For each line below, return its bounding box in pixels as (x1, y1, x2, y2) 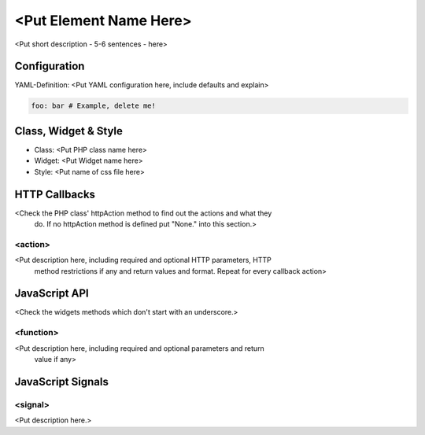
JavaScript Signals (14, 374, 109, 389)
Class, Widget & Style (14, 124, 124, 138)
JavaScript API (14, 287, 90, 300)
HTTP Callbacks (14, 187, 96, 201)
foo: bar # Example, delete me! (31, 101, 157, 110)
